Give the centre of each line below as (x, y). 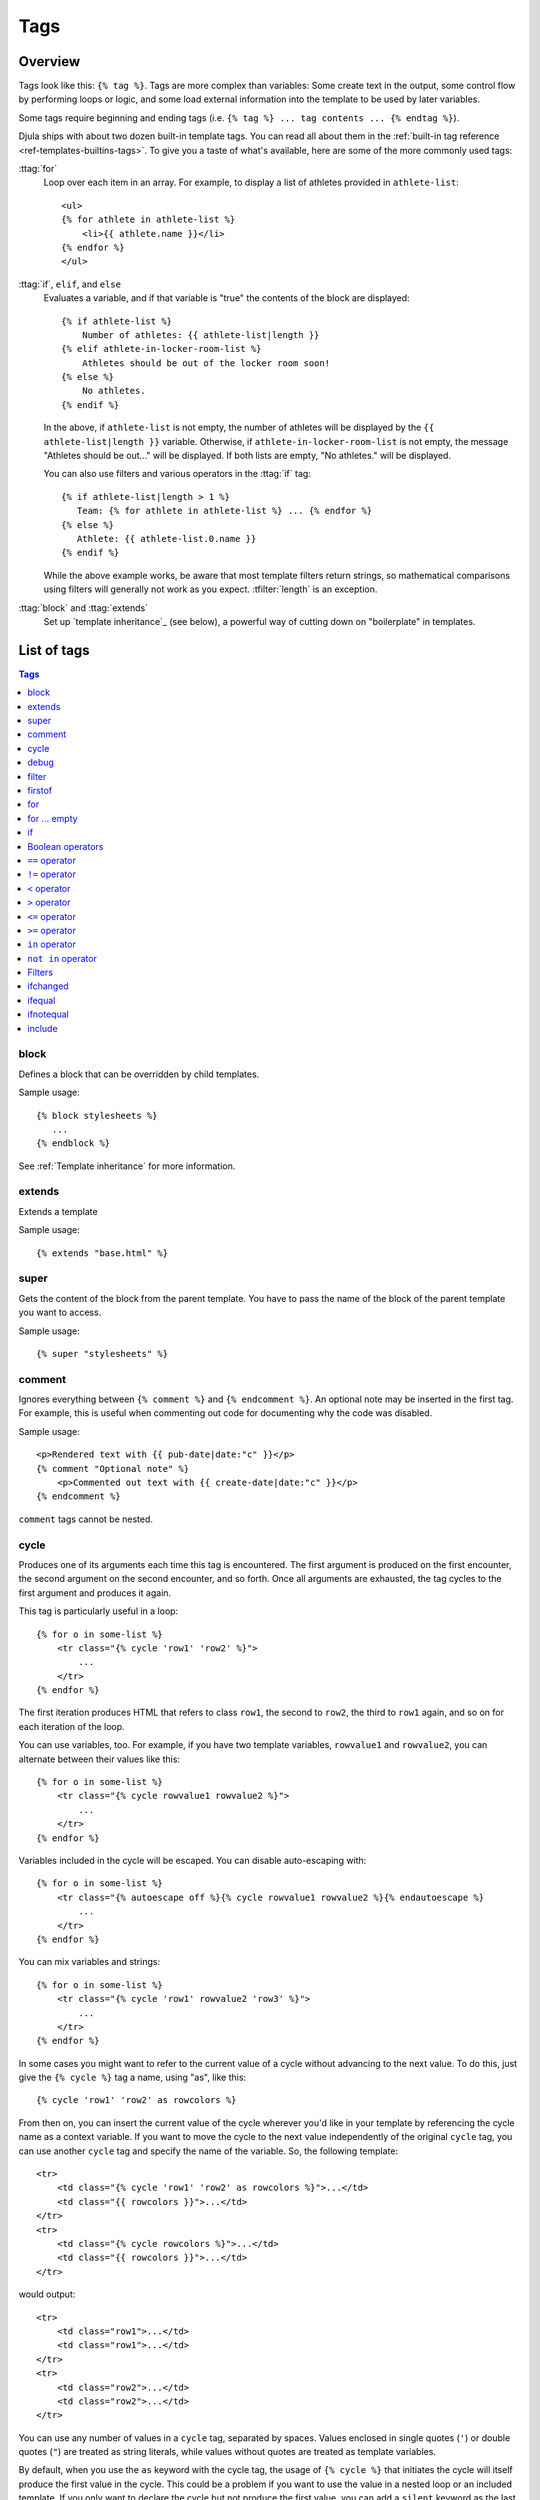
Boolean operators (65, 846)
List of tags (54, 650)
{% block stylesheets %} (97, 1115)
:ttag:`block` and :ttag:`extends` (83, 607)
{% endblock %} (73, 1143)
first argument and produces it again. (95, 1592)
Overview (49, 61)
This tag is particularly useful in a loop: (98, 1611)
